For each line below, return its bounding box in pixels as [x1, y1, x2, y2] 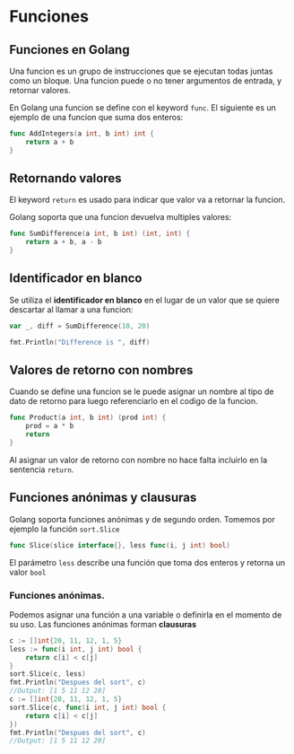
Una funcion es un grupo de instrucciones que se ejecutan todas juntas [9, 66, 273, 76]
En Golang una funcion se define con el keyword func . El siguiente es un [9, 102, 276, 113]
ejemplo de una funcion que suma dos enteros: [9, 112, 184, 122]
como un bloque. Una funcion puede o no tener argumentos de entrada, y [9, 75, 282, 86]
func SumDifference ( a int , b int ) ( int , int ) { [9, 229, 191, 239]
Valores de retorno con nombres [9, 363, 194, 378]
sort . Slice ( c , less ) [9, 670, 87, 679]
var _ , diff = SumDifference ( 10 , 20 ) [9, 321, 151, 330]
